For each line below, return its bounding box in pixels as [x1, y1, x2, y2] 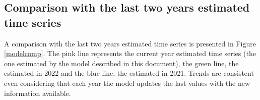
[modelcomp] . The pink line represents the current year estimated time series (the [4, 48, 256, 59]
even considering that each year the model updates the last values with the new [4, 77, 250, 88]
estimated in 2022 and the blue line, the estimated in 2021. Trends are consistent [4, 68, 254, 78]
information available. [4, 87, 71, 98]
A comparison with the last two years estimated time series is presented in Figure [4, 38, 256, 48]
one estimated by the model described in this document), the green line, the [4, 58, 239, 68]
